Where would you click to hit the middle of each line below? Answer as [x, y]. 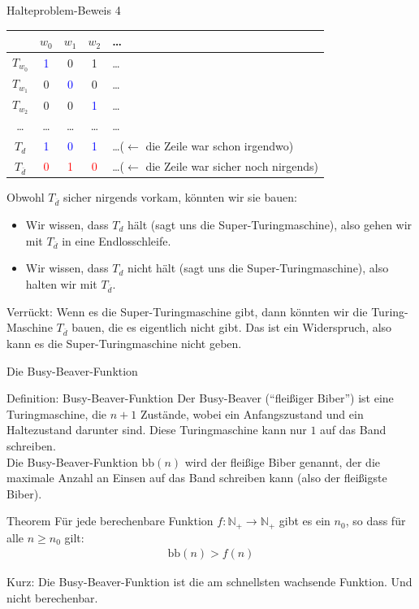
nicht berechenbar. [52, 598]
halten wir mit [61, 283]
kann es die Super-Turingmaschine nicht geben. [124, 343]
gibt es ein [305, 521]
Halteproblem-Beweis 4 [64, 10]
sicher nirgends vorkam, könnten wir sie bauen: [180, 197]
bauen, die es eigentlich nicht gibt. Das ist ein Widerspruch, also [232, 327]
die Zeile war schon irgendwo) [220, 146]
